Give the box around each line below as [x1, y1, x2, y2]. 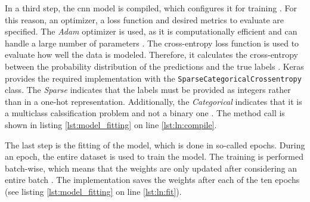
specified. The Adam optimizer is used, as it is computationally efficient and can [5, 25, 297, 38]
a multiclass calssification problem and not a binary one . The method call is [5, 107, 285, 119]
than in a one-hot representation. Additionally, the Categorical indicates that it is [5, 95, 302, 107]
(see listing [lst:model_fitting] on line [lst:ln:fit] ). [5, 185, 182, 197]
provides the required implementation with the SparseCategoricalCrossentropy [5, 72, 302, 84]
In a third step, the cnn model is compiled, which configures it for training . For [5, 2, 297, 14]
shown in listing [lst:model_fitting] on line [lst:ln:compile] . [5, 119, 217, 130]
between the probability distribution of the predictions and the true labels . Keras [5, 60, 304, 72]
